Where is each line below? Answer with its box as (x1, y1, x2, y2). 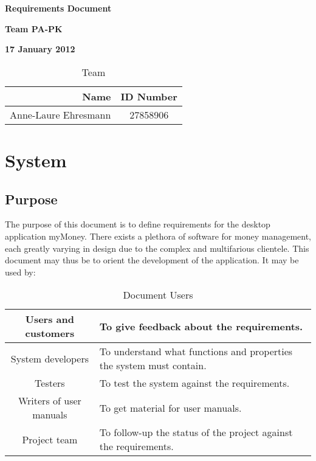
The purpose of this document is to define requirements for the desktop (5, 218, 270, 230)
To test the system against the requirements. (99, 376, 290, 390)
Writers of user (18, 393, 81, 408)
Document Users (123, 288, 193, 302)
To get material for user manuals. (99, 400, 242, 415)
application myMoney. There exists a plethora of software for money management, (5, 229, 311, 242)
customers (25, 326, 75, 341)
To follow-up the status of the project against (99, 425, 293, 440)
